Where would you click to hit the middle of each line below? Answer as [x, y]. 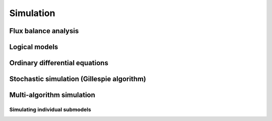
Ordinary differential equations [59, 63]
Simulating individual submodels [50, 109]
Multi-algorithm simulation [52, 95]
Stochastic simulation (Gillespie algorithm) [78, 79]
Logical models [34, 47]
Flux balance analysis [44, 31]
